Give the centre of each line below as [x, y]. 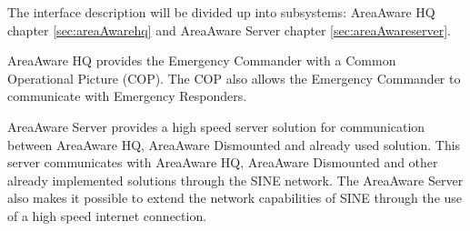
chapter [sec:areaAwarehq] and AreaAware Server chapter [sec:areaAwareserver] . [229, 30]
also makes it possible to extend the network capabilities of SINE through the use [235, 198]
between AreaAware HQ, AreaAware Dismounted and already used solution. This [234, 144]
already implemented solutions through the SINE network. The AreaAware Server [235, 180]
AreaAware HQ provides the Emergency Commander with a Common [202, 60]
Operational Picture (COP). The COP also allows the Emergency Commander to [234, 78]
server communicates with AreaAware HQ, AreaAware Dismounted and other [223, 162]
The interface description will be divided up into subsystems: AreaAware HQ [221, 12]
